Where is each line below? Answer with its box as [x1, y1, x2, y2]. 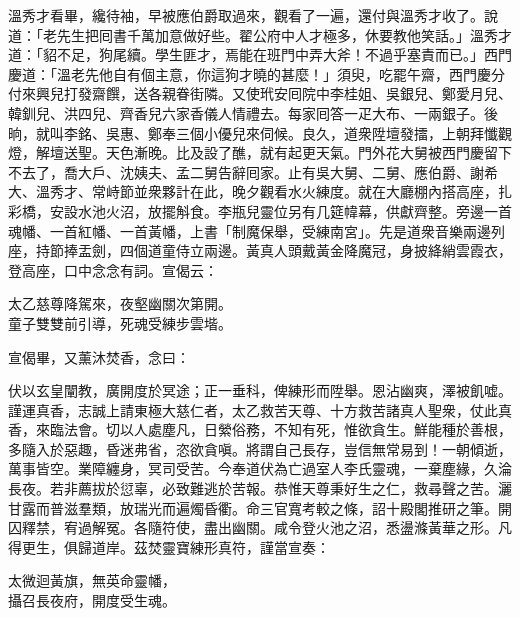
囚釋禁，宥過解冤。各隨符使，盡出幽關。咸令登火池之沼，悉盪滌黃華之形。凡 [8, 517, 512, 538]
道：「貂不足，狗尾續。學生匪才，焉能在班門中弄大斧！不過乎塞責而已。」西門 [8, 44, 512, 65]
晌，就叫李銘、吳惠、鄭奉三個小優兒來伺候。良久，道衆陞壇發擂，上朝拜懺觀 [8, 122, 512, 143]
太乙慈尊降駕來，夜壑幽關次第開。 [8, 293, 232, 314]
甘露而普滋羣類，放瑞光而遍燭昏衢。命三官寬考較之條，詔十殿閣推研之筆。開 [8, 497, 512, 518]
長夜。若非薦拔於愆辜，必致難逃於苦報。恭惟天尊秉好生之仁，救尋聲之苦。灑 [8, 478, 512, 499]
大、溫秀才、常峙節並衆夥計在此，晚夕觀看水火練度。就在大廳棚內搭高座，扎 [8, 181, 512, 202]
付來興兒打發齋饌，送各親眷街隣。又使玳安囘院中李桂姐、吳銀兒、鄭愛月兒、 [8, 83, 512, 104]
